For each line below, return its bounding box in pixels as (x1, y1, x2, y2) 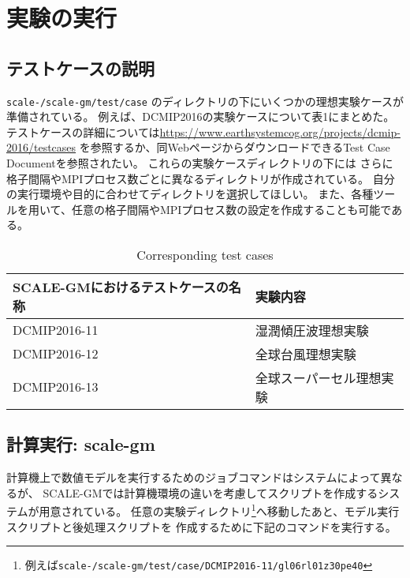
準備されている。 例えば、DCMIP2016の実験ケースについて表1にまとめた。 (6, 108, 395, 125)
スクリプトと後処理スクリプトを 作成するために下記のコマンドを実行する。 (6, 518, 397, 535)
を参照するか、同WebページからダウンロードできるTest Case (79, 139, 390, 156)
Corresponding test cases (136, 245, 274, 264)
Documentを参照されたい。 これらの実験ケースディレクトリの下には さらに (6, 155, 393, 171)
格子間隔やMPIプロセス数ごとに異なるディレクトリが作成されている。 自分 (6, 170, 395, 186)
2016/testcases (6, 139, 76, 156)
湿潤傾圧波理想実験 (255, 321, 369, 340)
